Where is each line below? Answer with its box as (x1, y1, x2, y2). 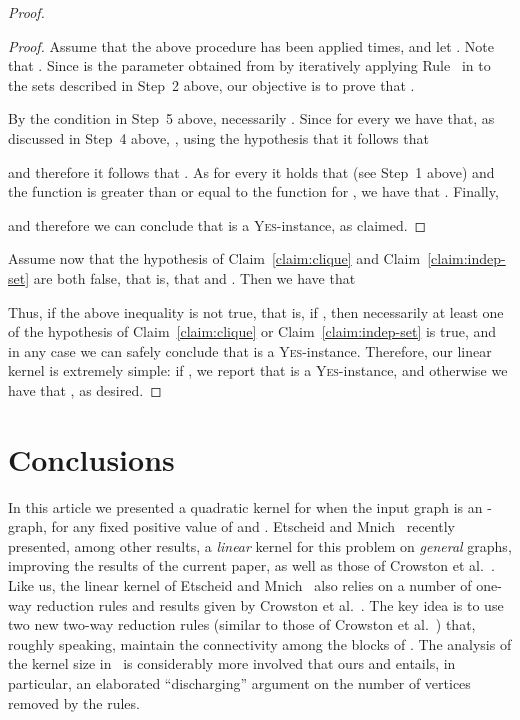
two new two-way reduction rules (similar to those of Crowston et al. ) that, (8, 614, 476, 635)
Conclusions (8, 438, 175, 479)
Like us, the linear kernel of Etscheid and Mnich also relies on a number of (8, 575, 472, 595)
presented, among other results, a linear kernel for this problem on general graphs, (8, 535, 512, 556)
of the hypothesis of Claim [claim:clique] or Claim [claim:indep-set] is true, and (8, 321, 497, 342)
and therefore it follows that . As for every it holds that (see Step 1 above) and (8, 161, 495, 182)
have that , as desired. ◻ (8, 379, 162, 400)
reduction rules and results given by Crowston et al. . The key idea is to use (36, 594, 504, 615)
